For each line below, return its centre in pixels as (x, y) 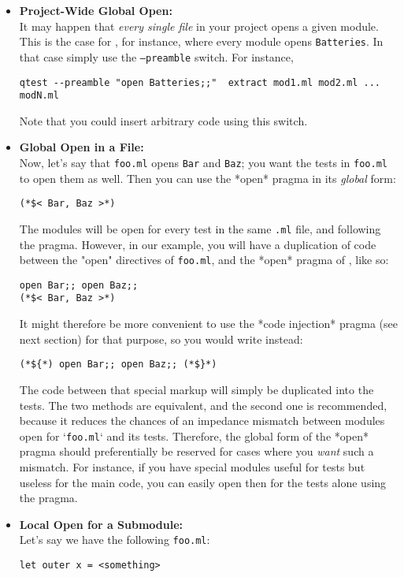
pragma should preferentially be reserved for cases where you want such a (196, 451)
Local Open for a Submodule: (101, 524)
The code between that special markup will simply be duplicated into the (196, 389)
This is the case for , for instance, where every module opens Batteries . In (201, 41)
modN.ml (39, 96)
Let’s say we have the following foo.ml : (115, 540)
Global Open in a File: (82, 147)
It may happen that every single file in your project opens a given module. (199, 26)
